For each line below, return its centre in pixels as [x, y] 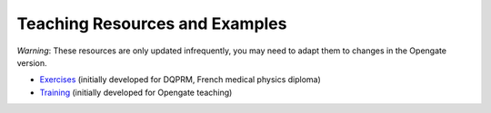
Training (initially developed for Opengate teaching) [136, 92]
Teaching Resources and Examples [152, 24]
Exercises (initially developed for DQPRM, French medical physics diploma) [180, 80]
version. [32, 62]
